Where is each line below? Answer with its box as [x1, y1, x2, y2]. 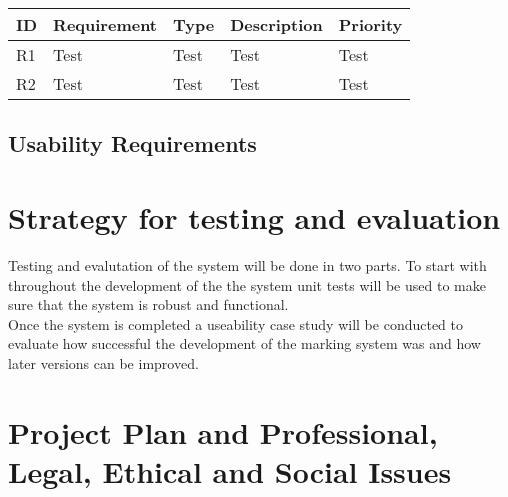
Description [230, 13, 323, 36]
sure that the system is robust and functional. [8, 294, 289, 315]
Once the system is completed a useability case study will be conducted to [8, 313, 464, 334]
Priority [338, 13, 403, 36]
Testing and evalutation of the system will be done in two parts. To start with [8, 254, 487, 275]
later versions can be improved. [8, 352, 199, 373]
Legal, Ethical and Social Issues [8, 450, 452, 491]
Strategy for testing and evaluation [8, 196, 501, 237]
